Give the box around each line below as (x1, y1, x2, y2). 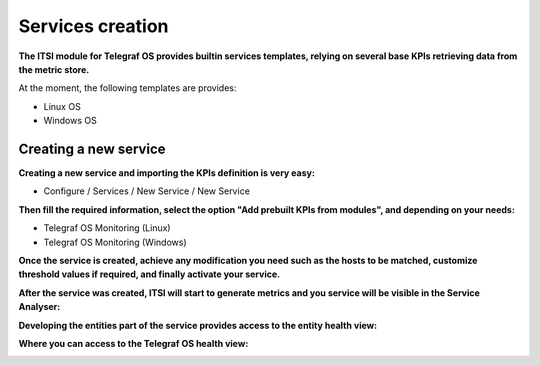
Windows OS (43, 115, 97, 127)
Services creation (18, 15, 169, 37)
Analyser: (18, 301, 61, 313)
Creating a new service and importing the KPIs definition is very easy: (18, 167, 315, 179)
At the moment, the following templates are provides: (18, 82, 237, 94)
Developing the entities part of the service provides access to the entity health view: (18, 319, 378, 331)
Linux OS (43, 100, 82, 112)
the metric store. (18, 63, 90, 75)
